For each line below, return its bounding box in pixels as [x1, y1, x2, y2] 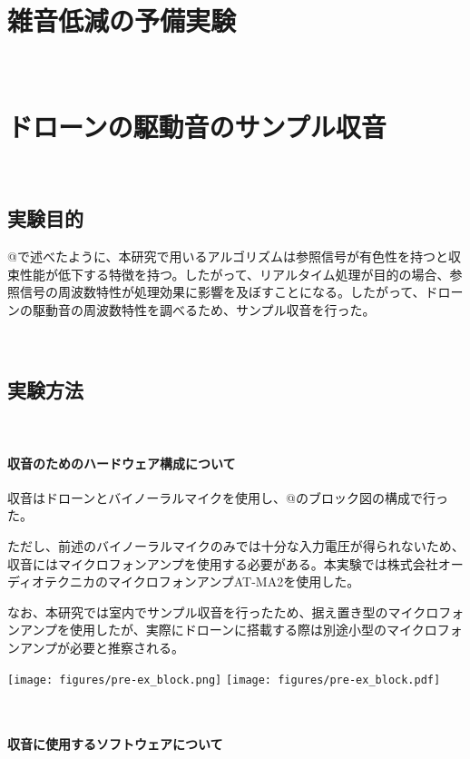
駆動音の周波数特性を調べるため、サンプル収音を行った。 [32, 301, 376, 320]
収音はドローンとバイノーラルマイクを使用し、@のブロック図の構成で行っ [7, 488, 448, 507]
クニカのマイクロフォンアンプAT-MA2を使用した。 [57, 572, 360, 591]
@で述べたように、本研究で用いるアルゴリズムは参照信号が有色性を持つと [7, 247, 449, 266]
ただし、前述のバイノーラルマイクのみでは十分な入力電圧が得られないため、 [7, 536, 465, 555]
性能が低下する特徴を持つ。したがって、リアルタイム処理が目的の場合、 [19, 264, 450, 283]
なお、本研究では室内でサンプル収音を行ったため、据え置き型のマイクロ [7, 602, 439, 621]
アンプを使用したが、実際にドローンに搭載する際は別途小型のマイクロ [19, 620, 437, 639]
